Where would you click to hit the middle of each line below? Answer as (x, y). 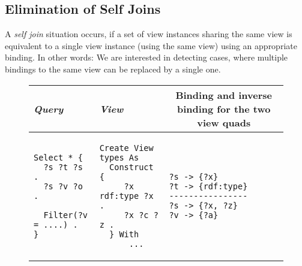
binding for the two (224, 108)
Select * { (58, 157)
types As (119, 157)
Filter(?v (66, 215)
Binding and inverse (224, 95)
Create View (126, 148)
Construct (131, 167)
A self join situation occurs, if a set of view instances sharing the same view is (149, 34)
